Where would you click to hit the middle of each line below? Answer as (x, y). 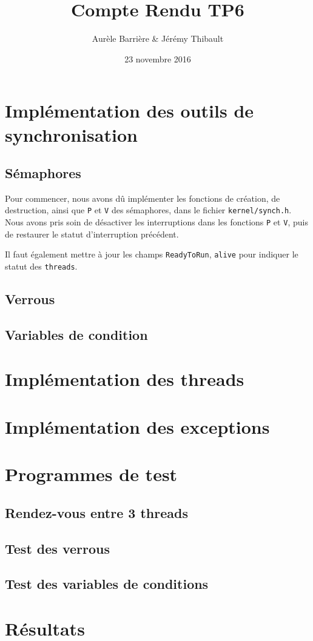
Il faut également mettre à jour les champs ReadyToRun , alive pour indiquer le (152, 254)
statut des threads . (41, 266)
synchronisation (71, 134)
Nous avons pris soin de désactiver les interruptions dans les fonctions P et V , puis (156, 222)
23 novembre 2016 (158, 58)
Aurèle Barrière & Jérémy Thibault (158, 38)
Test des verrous (57, 548)
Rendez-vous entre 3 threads (96, 512)
